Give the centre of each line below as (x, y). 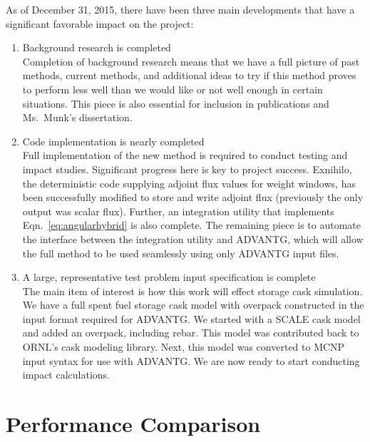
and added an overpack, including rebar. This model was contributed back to (191, 333)
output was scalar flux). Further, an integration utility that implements (178, 211)
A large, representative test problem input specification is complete (169, 277)
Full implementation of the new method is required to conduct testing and (185, 155)
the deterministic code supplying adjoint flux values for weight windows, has (189, 183)
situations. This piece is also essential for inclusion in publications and (176, 103)
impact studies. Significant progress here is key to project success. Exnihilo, (187, 169)
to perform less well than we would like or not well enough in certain (173, 89)
